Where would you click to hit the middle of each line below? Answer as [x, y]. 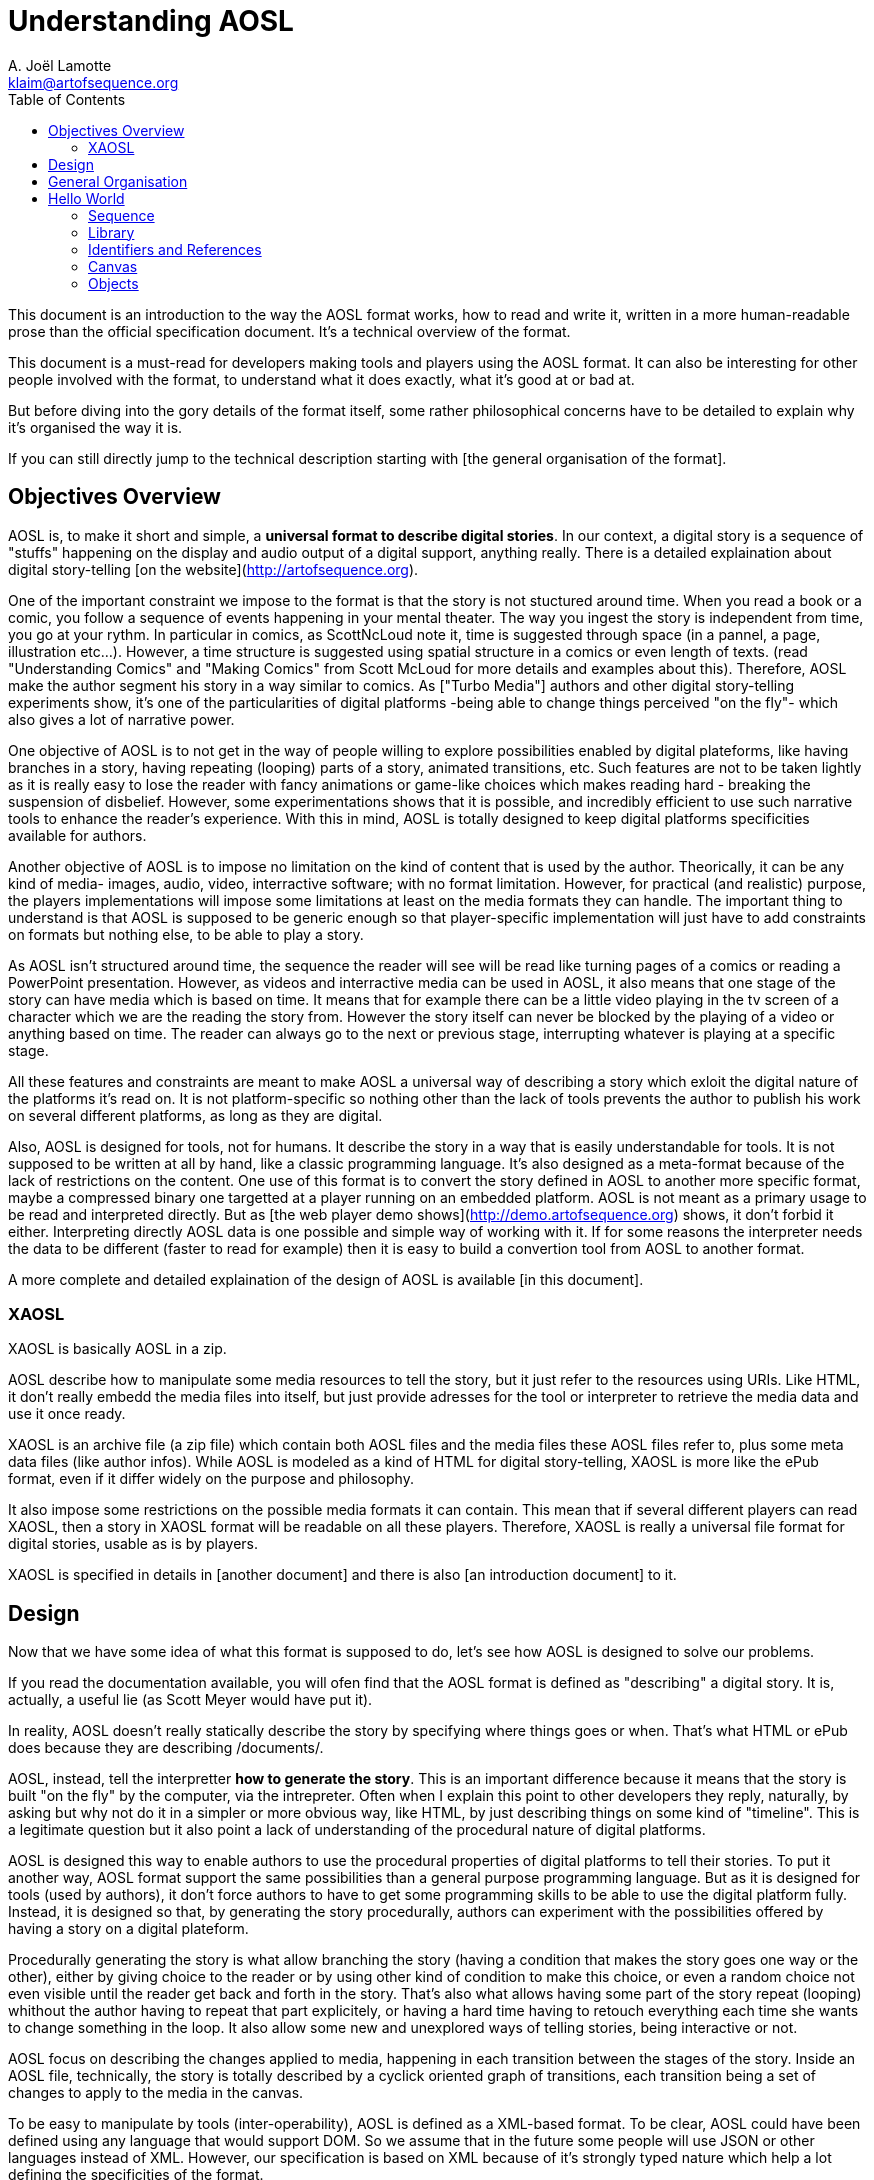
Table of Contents [67, 99]
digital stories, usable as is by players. [133, 1544]
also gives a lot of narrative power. [121, 719]
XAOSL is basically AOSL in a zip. [117, 1349]
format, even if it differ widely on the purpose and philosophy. [211, 1479]
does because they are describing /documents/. [166, 1748]
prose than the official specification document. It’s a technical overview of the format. [289, 331]
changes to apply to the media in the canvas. [156, 2093]
